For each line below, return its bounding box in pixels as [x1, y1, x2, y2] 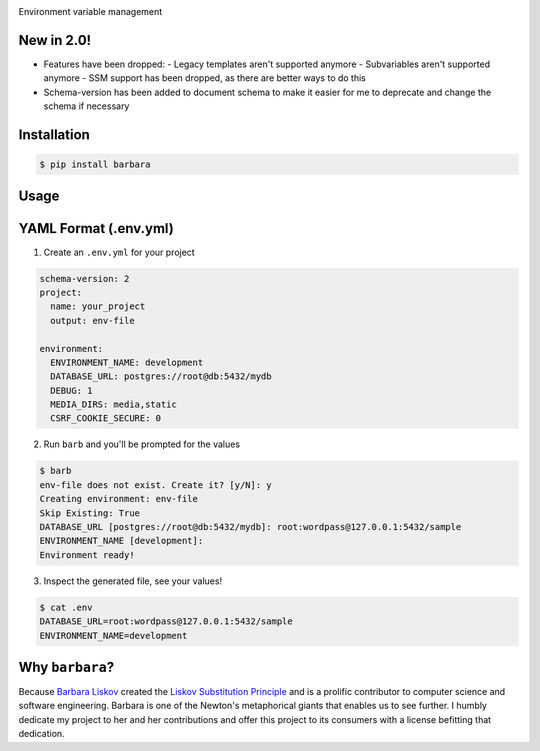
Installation [18, 126, 90, 143]
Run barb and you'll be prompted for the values [43, 438, 240, 450]
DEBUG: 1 [50, 385, 93, 396]
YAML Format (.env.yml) [18, 220, 174, 237]
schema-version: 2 [39, 273, 130, 284]
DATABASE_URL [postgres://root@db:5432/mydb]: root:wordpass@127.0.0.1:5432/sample [39, 521, 462, 533]
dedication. [18, 728, 65, 740]
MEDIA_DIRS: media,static [50, 399, 177, 410]
